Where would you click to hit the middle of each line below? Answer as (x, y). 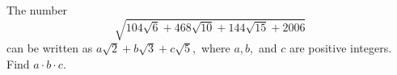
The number (37, 10)
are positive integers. (340, 48)
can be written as (50, 48)
